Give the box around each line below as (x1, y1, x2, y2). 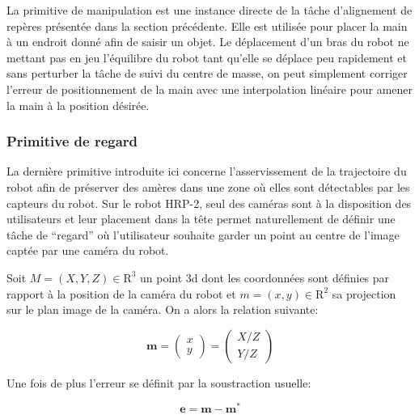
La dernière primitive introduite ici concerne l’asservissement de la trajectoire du (6, 163, 407, 180)
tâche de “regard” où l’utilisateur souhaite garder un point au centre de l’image (6, 226, 400, 243)
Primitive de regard (6, 131, 138, 151)
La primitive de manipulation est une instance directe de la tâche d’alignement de (6, 2, 413, 18)
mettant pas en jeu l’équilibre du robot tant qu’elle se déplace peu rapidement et (6, 49, 407, 66)
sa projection (332, 285, 396, 302)
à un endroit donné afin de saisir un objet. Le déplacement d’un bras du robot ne (6, 33, 409, 50)
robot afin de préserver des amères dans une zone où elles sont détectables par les (6, 178, 410, 195)
